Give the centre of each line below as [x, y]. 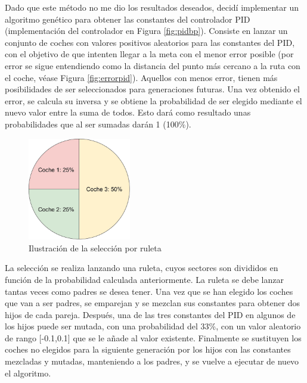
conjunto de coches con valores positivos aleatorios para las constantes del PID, [150, 42]
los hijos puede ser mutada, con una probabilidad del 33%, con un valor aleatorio [153, 326]
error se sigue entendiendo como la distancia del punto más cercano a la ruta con [153, 65]
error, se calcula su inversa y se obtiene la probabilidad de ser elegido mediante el [153, 100]
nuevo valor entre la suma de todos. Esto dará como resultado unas [128, 112]
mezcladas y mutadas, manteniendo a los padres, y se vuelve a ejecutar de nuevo [152, 361]
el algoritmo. [28, 373]
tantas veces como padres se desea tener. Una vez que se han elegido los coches [149, 291]
